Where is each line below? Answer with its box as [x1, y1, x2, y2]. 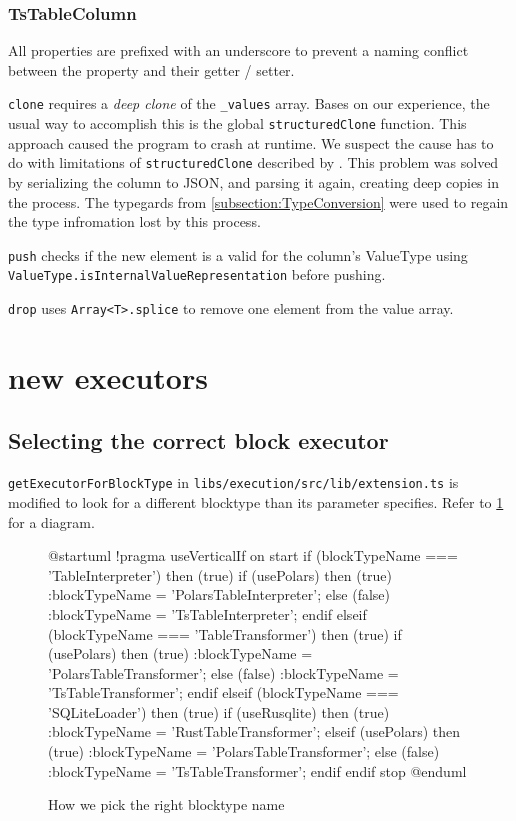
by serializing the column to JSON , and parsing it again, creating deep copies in [8, 171, 499, 192]
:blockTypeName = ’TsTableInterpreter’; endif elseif [48, 603, 367, 624]
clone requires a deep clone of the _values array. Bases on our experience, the [8, 93, 490, 114]
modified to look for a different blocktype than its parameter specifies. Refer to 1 [8, 491, 504, 512]
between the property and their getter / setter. [8, 59, 295, 80]
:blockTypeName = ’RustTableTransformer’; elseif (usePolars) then [48, 721, 460, 742]
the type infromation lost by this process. [8, 211, 261, 232]
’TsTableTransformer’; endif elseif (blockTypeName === [48, 682, 399, 703]
